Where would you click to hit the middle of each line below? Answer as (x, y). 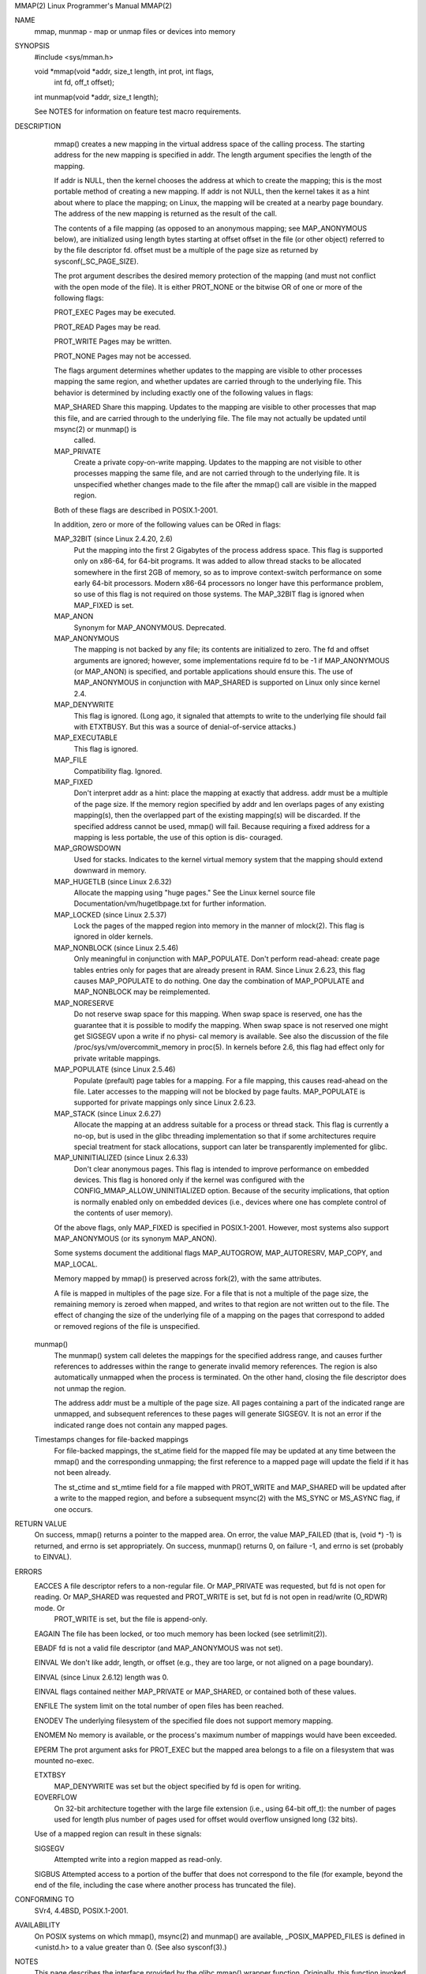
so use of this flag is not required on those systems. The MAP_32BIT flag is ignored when (219, 594)
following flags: (79, 298)
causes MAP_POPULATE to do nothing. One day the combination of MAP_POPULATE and (219, 981)
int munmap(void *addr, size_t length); (97, 97)
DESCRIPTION (38, 126)
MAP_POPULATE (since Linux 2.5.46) (115, 1069)
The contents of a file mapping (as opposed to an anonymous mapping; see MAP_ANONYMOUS (211, 228)
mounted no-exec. (64, 1761)
